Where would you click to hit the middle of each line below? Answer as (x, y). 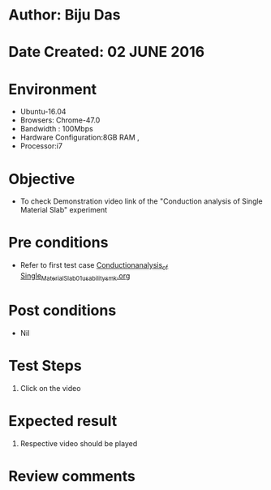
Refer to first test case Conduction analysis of (94, 266)
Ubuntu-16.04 (43, 112)
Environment (53, 89)
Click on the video (50, 388)
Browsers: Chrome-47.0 (60, 120)
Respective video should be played (79, 443)
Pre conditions (58, 243)
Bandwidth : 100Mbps (56, 129)
